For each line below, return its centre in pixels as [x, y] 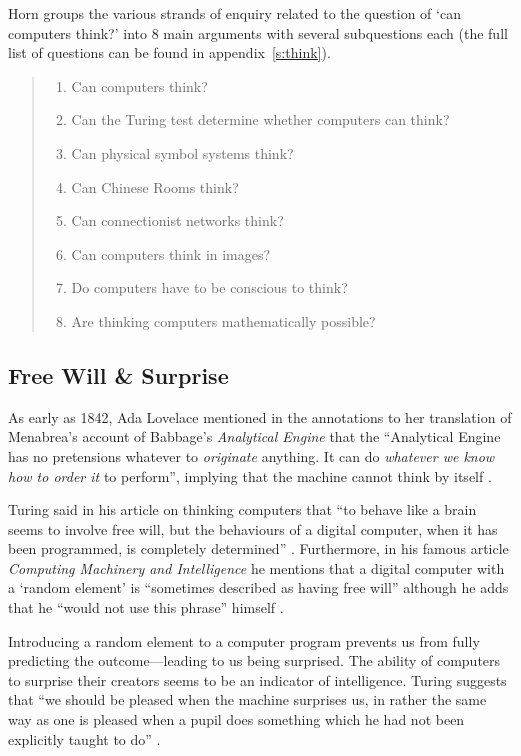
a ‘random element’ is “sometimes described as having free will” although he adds [258, 587]
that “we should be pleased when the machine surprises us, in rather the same [247, 699]
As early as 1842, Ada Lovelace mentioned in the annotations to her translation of [260, 416]
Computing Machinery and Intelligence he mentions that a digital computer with [256, 567]
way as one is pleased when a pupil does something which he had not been [236, 719]
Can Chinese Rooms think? [155, 186]
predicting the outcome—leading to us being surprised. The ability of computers [254, 660]
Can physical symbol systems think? [182, 152]
